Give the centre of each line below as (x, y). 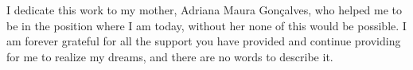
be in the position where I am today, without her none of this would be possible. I (206, 25)
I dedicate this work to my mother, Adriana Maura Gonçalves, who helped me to (204, 10)
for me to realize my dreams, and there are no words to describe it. (170, 56)
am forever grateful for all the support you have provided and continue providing (204, 41)
